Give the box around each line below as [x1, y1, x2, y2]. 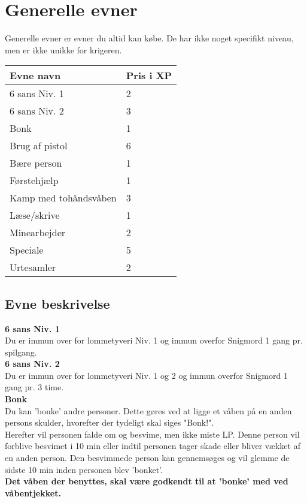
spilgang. [5, 345, 37, 358]
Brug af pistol [10, 138, 68, 153]
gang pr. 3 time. [5, 381, 64, 393]
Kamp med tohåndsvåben [10, 191, 117, 205]
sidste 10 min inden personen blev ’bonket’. [5, 463, 163, 475]
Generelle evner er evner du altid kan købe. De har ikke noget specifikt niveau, [5, 32, 294, 44]
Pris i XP [126, 68, 172, 83]
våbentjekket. [5, 486, 61, 499]
